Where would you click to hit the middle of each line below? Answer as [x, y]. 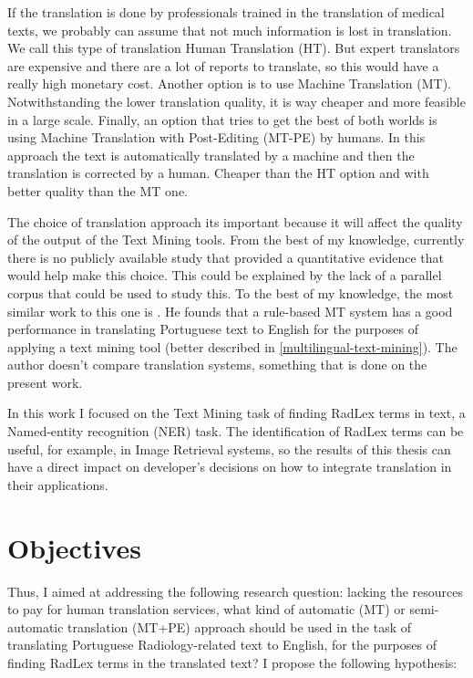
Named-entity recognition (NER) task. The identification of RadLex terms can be [236, 431]
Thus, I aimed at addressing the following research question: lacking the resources [236, 591]
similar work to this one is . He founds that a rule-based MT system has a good [230, 311]
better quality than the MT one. [98, 190]
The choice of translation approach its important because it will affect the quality [235, 221]
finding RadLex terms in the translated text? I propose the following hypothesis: [232, 662]
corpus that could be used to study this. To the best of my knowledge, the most [231, 292]
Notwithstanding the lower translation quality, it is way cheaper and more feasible [236, 101]
